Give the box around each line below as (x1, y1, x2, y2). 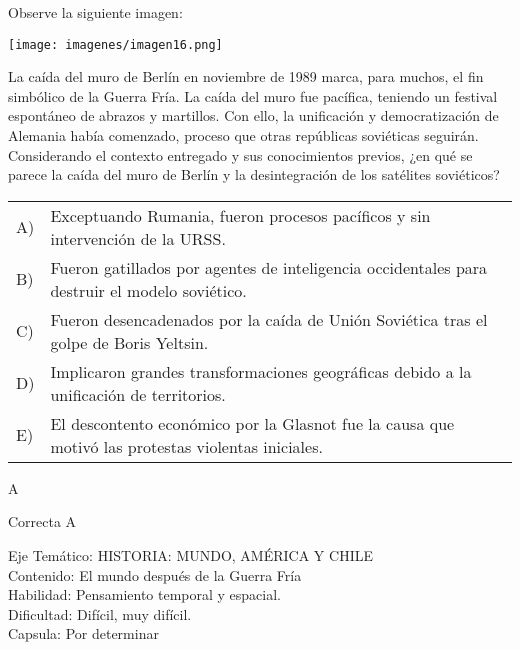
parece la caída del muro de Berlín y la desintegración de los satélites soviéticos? (8, 164, 500, 185)
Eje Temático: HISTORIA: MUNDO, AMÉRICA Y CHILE (8, 545, 373, 565)
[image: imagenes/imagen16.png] (8, 37, 223, 52)
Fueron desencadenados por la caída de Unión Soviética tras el (50, 307, 488, 331)
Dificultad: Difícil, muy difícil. (8, 603, 192, 624)
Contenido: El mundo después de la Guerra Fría (8, 564, 302, 585)
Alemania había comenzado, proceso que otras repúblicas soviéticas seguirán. (8, 125, 479, 146)
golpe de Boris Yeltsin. (50, 330, 209, 354)
